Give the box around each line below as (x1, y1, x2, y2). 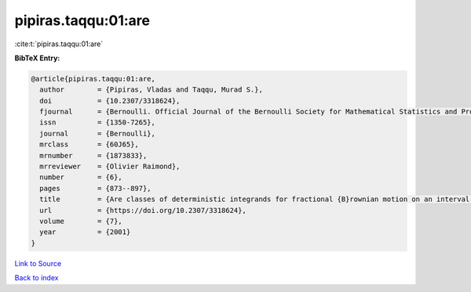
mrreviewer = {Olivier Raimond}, (39, 162, 181, 171)
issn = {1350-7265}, (39, 118, 156, 127)
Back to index (14, 273, 59, 283)
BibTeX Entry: (14, 53, 60, 63)
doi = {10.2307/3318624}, (39, 96, 181, 105)
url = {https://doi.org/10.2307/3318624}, (39, 206, 246, 214)
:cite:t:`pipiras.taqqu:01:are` (14, 39, 104, 49)
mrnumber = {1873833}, (39, 151, 148, 160)
